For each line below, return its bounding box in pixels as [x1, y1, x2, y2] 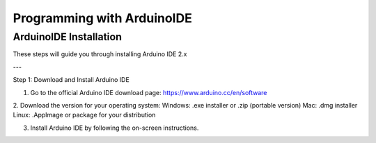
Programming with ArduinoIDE [13, 10, 193, 26]
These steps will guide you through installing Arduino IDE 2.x [13, 50, 187, 58]
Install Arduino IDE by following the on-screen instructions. [30, 124, 199, 132]
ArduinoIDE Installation [13, 31, 122, 43]
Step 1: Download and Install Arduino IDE [13, 76, 130, 84]
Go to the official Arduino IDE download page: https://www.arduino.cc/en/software [30, 88, 267, 96]
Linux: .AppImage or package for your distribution [13, 111, 156, 119]
